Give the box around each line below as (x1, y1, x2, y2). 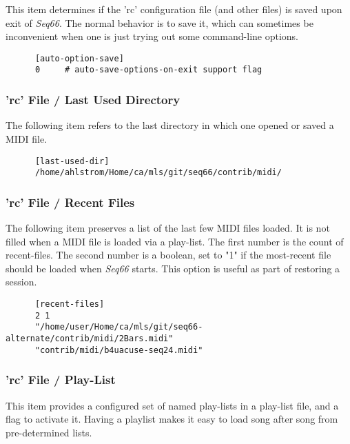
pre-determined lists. (6, 425, 92, 439)
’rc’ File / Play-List (6, 371, 116, 388)
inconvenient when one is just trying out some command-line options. (6, 29, 299, 43)
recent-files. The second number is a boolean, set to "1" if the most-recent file (6, 248, 331, 262)
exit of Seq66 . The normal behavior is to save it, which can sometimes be (6, 15, 313, 30)
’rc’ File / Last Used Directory (6, 91, 181, 108)
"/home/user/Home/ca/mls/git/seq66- (34, 322, 203, 332)
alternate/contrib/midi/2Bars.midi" (6, 333, 174, 343)
